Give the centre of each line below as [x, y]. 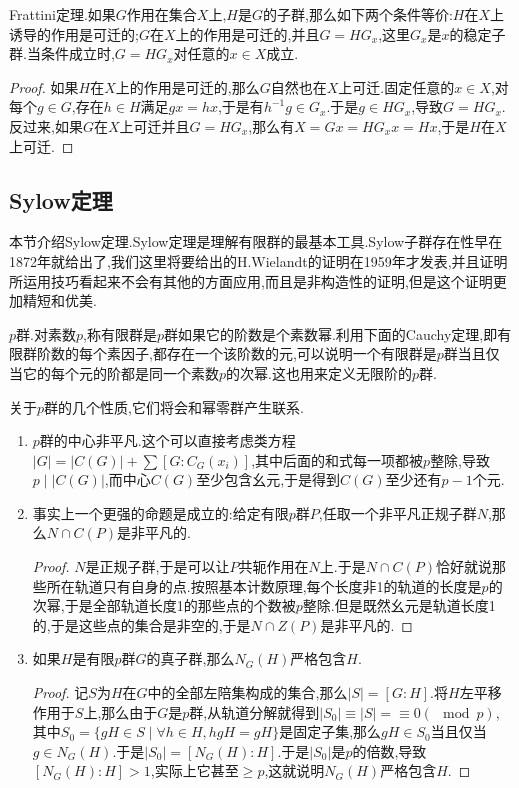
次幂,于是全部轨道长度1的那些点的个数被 [164, 605]
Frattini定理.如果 [62, 14]
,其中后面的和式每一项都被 [337, 459]
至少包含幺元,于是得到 [268, 479]
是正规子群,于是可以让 [157, 566]
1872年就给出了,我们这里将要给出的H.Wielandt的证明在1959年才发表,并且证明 [258, 260]
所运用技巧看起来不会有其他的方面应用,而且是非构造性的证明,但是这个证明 [251, 280]
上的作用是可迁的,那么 [187, 86]
